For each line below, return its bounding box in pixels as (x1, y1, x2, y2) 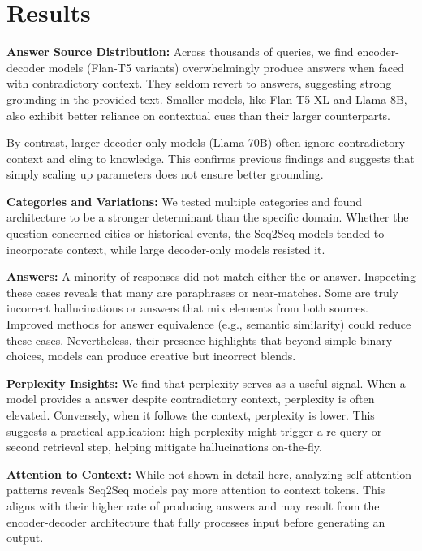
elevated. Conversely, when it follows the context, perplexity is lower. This (6, 407, 375, 423)
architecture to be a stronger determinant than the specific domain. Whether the (6, 209, 409, 226)
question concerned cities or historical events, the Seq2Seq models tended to (6, 225, 385, 242)
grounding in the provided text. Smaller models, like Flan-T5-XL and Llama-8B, (6, 90, 407, 107)
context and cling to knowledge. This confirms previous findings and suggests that (6, 149, 415, 166)
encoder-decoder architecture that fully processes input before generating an (6, 513, 385, 530)
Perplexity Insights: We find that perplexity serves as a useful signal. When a (6, 374, 406, 391)
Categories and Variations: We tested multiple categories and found (6, 192, 363, 209)
